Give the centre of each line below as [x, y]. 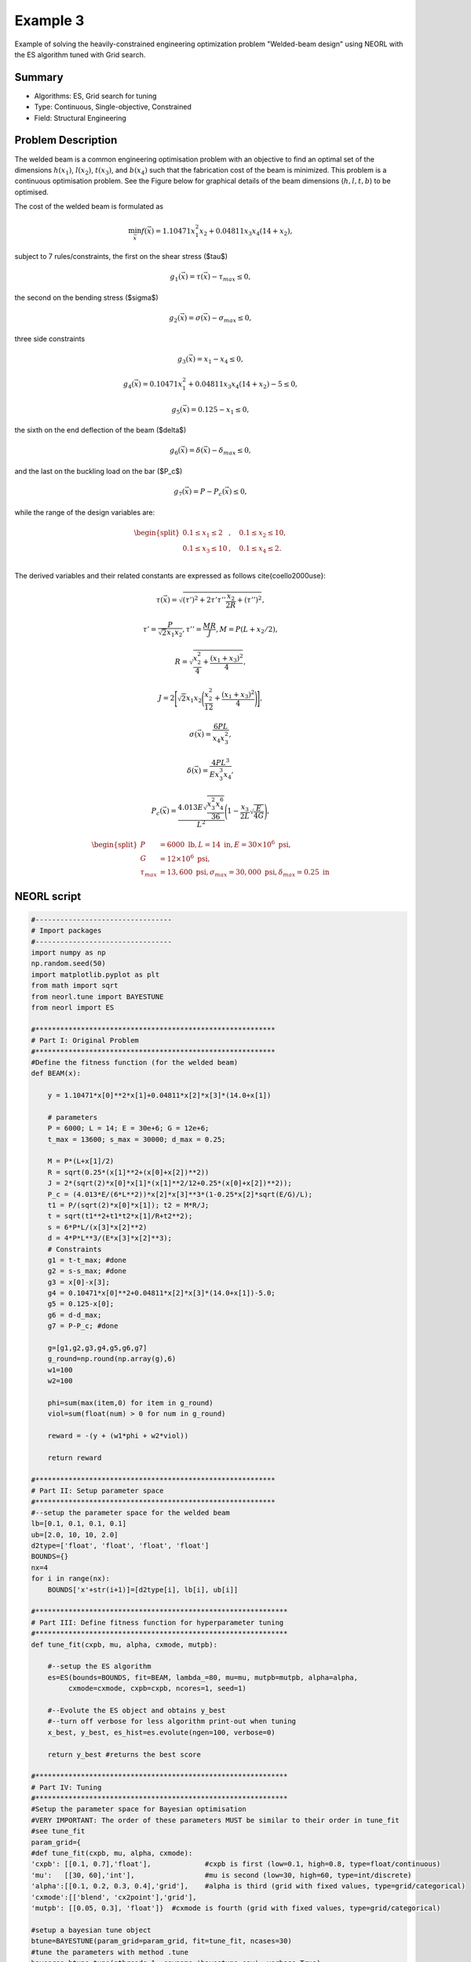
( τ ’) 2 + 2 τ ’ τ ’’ [204, 599]
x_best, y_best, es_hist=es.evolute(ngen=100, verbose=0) [161, 1732]
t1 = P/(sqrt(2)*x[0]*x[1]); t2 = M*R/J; [128, 1205]
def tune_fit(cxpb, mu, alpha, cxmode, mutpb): [124, 1645]
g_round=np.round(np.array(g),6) [112, 1359]
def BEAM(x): [56, 1074]
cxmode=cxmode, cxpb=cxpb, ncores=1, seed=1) [157, 1688]
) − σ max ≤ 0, [230, 319]
